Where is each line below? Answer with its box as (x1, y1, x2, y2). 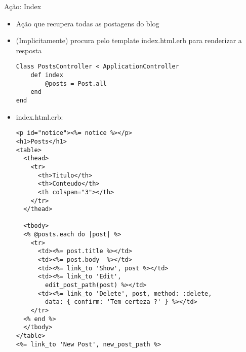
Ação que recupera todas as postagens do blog (16, 18, 159, 28)
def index (30, 72, 63, 79)
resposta (16, 45, 42, 55)
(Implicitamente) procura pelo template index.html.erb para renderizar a (16, 35, 242, 46)
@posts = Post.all (45, 80, 107, 87)
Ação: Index (4, 1, 42, 11)
